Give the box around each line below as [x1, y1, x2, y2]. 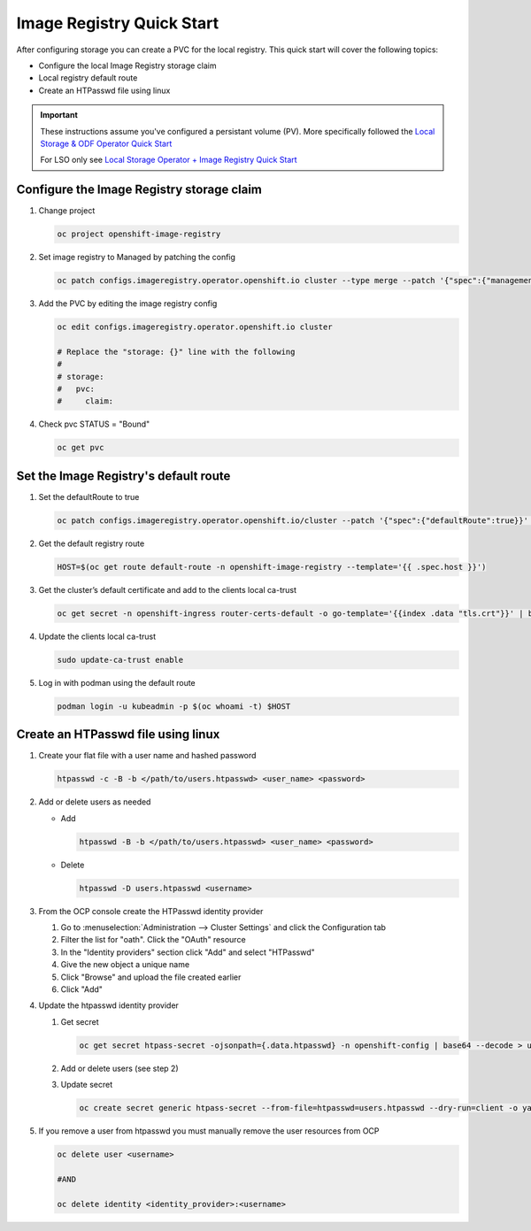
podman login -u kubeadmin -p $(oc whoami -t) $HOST [57, 701, 291, 712]
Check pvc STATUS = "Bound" [38, 419, 150, 429]
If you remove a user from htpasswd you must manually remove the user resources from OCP [38, 1126, 380, 1136]
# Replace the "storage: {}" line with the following [57, 346, 296, 357]
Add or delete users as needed [38, 796, 151, 807]
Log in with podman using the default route [38, 677, 196, 688]
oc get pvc [57, 442, 104, 453]
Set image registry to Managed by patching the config [38, 252, 236, 263]
